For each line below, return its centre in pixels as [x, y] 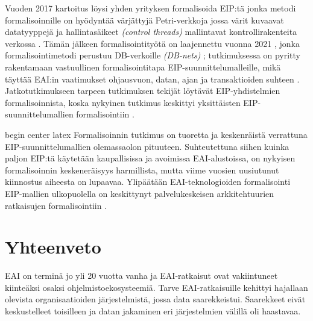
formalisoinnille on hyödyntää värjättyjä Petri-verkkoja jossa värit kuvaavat [144, 20]
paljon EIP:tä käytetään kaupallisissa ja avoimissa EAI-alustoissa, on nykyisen [150, 158]
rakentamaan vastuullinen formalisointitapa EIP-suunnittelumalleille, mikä [143, 67]
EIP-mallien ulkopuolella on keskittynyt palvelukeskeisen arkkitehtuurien [140, 193]
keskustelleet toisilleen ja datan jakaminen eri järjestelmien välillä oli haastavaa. [153, 311]
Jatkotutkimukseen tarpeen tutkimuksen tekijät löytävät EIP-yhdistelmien [143, 91]
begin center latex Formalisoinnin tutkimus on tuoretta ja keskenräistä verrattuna [156, 134]
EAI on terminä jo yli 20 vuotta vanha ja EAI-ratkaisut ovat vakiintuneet [141, 276]
